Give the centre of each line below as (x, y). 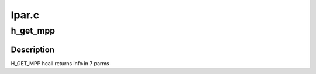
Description (33, 49)
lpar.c (25, 15)
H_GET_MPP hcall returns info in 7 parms (60, 63)
